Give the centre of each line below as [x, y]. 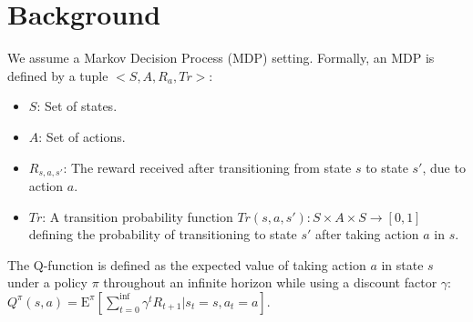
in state [402, 264]
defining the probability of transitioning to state [163, 234]
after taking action [367, 234]
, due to [444, 167]
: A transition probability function [138, 216]
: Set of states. [77, 106]
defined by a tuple [58, 75]
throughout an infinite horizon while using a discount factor [270, 282]
